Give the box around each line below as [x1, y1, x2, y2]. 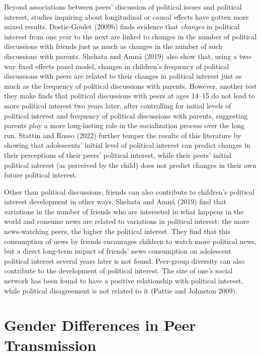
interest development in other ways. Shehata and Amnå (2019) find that [4, 196, 227, 207]
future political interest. [4, 169, 77, 180]
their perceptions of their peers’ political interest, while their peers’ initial [4, 149, 231, 160]
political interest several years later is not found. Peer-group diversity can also [4, 255, 245, 266]
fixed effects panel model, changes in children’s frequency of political [18, 61, 229, 71]
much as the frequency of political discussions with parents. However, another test [4, 80, 257, 91]
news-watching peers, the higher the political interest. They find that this [4, 226, 230, 236]
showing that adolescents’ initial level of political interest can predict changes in [4, 140, 250, 150]
